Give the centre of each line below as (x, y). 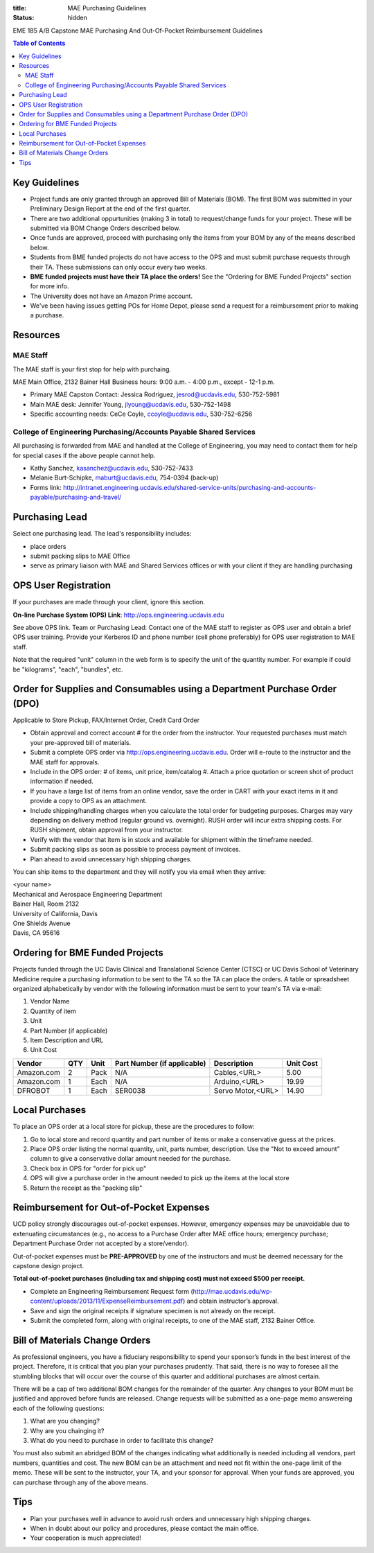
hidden (78, 18)
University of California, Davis (55, 913)
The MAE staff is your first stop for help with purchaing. (92, 369)
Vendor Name (50, 1001)
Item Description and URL (67, 1040)
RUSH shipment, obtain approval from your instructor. (107, 830)
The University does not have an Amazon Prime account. (112, 296)
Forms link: (46, 487)
